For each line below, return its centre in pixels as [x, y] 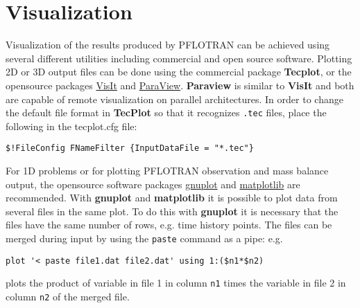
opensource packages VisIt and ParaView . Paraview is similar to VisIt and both [180, 85]
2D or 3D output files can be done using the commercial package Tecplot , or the [179, 72]
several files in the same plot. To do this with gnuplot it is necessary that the [172, 211]
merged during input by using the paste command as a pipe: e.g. [144, 238]
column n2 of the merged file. [68, 296]
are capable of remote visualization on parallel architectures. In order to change [174, 99]
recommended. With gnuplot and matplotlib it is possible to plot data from [172, 198]
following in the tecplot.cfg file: [71, 126]
